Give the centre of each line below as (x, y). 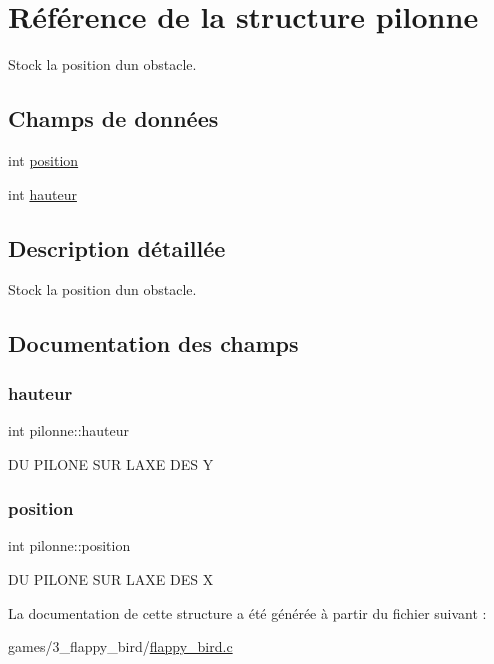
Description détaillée (117, 247)
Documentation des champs (153, 343)
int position (43, 159)
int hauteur (42, 193)
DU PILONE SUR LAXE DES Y (111, 463)
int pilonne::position (69, 545)
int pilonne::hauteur (69, 429)
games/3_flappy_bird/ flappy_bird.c (120, 646)
